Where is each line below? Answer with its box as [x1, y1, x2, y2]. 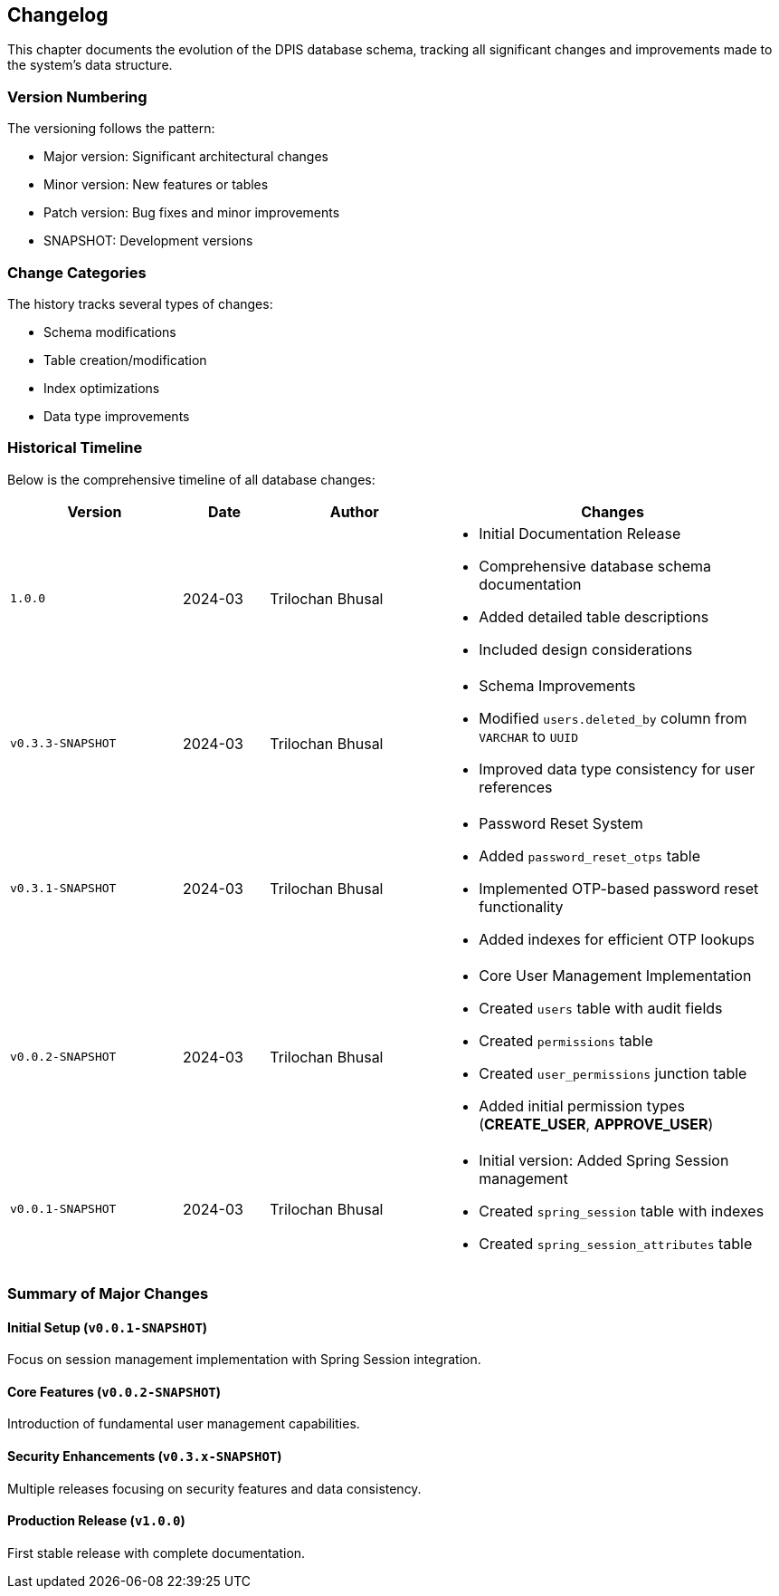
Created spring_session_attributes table [479, 1234, 753, 1253]
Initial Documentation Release [479, 524, 681, 543]
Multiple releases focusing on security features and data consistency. [7, 1480, 422, 1496]
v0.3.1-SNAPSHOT [10, 881, 117, 896]
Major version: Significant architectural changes [43, 149, 328, 165]
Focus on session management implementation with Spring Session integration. [7, 1351, 481, 1368]
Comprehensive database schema [479, 556, 712, 575]
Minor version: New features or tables [43, 177, 269, 193]
